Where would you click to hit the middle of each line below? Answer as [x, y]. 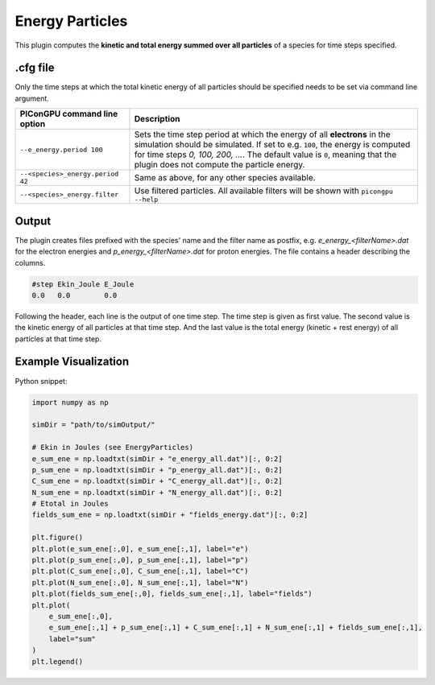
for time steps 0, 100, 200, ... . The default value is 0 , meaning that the [265, 155]
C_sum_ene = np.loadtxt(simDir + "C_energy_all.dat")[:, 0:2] [157, 481]
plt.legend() [58, 661]
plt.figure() [58, 538]
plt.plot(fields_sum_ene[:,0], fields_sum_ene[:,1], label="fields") [172, 594]
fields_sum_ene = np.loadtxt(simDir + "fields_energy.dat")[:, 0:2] [170, 515]
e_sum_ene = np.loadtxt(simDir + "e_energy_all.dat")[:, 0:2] [157, 458]
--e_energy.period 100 [62, 149]
